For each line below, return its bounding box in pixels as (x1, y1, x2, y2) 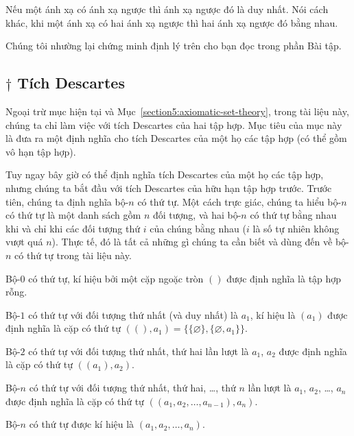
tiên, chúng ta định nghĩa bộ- (5, 194, 129, 208)
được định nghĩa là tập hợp (226, 271, 342, 285)
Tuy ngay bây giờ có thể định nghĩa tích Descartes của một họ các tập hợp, (5, 167, 324, 182)
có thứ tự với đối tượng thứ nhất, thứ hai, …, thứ (29, 380, 236, 395)
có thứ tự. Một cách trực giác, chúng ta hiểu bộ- (137, 194, 342, 208)
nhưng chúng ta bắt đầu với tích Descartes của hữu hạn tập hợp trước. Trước (5, 180, 332, 195)
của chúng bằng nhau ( (150, 221, 246, 235)
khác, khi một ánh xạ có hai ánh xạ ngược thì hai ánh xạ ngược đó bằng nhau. (5, 15, 338, 29)
